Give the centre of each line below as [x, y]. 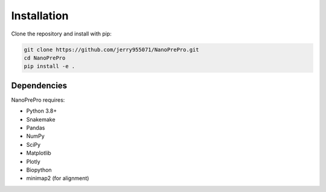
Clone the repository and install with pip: [61, 34]
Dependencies [39, 85]
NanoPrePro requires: [38, 100]
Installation [40, 16]
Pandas [36, 128]
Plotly [33, 161]
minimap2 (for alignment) [58, 178]
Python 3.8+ [42, 111]
